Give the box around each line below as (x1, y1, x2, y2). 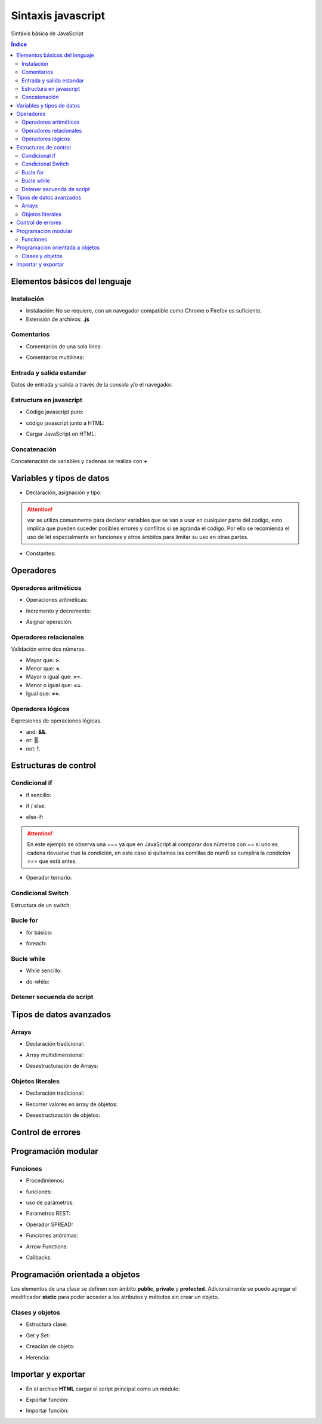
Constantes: (26, 550, 56, 557)
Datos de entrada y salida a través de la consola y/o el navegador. (11, 381, 173, 388)
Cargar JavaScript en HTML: (26, 430, 97, 437)
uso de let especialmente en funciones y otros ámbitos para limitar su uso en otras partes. (27, 533, 249, 540)
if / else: (26, 803, 46, 810)
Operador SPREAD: (26, 1221, 73, 1228)
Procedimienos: (26, 1177, 65, 1184)
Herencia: (26, 1353, 50, 1361)
